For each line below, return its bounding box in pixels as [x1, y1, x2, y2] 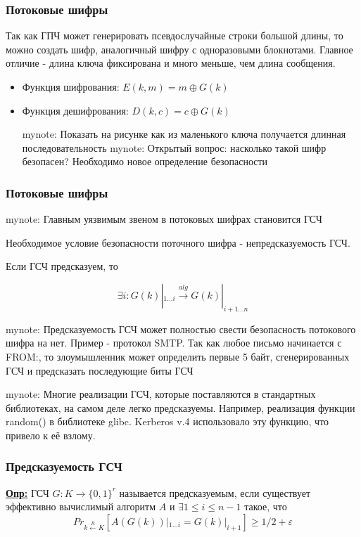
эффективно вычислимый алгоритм [6, 499, 156, 514]
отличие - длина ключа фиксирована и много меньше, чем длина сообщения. [6, 56, 336, 70]
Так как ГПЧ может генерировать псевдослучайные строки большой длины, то [6, 28, 343, 43]
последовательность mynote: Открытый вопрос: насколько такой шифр [22, 140, 327, 155]
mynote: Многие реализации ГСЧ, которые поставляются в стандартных [6, 387, 316, 401]
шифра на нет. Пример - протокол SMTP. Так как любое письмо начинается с [6, 335, 342, 350]
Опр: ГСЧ [6, 485, 49, 500]
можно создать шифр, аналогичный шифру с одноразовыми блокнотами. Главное [6, 41, 353, 56]
